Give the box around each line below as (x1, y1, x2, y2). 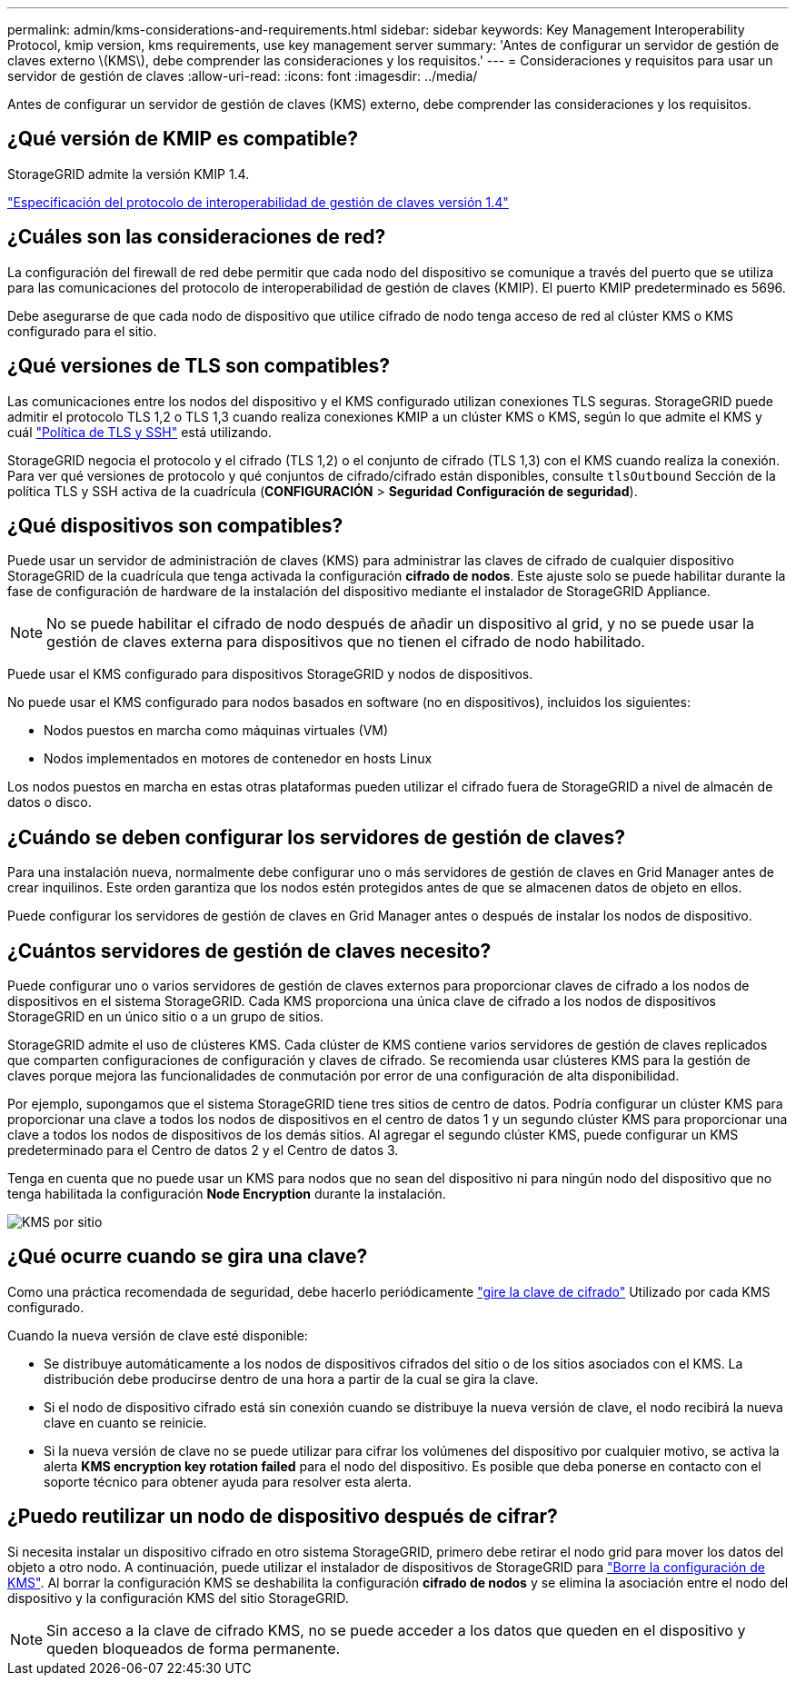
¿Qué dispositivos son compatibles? (7, 513, 343, 537)
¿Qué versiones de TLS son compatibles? (7, 354, 390, 378)
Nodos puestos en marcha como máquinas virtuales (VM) (44, 722, 389, 739)
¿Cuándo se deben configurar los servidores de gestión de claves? (7, 825, 625, 849)
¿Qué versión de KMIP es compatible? (7, 127, 358, 151)
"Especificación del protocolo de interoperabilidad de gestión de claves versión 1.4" (7, 194, 509, 210)
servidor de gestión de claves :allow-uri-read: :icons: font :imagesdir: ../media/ (7, 68, 478, 84)
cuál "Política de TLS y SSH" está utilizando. (7, 423, 273, 440)
